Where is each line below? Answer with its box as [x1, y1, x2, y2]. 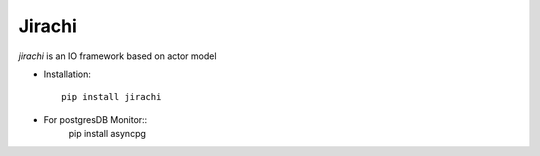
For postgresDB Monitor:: [43, 113, 148, 125]
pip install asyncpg [68, 128, 147, 140]
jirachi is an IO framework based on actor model [18, 50, 217, 62]
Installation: [43, 68, 92, 80]
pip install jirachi [61, 91, 162, 103]
